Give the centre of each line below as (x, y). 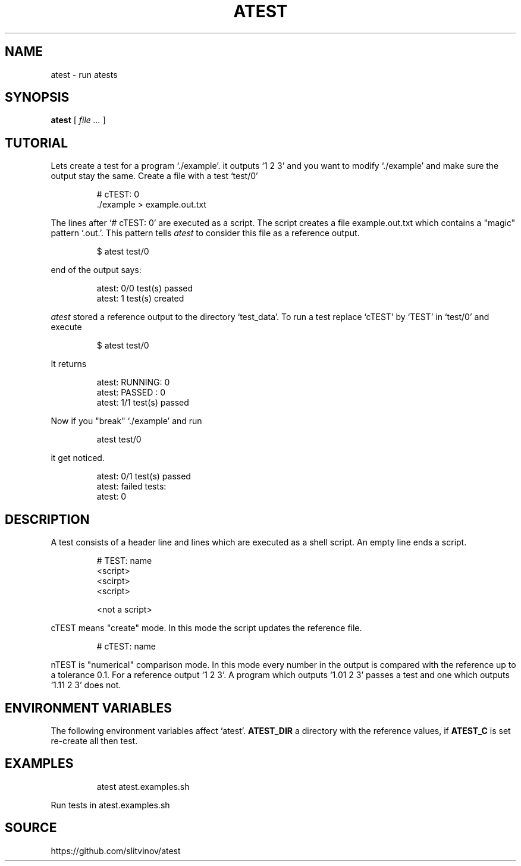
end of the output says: (96, 270)
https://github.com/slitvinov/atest (116, 851)
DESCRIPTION (47, 519)
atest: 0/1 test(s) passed (144, 476)
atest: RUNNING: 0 (133, 382)
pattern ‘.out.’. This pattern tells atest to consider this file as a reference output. (205, 233)
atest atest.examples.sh (143, 786)
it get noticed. (78, 458)
